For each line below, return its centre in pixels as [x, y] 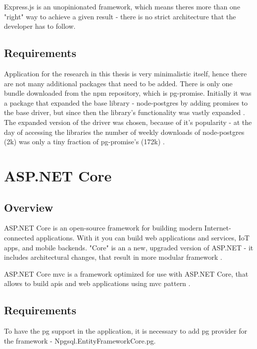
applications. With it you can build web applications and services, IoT [143, 237]
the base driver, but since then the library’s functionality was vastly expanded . [125, 112]
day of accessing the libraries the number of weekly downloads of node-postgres [124, 132]
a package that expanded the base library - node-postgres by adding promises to [126, 102]
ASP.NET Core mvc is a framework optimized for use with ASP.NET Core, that [126, 273]
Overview [29, 207]
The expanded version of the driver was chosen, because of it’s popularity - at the [128, 122]
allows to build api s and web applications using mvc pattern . [97, 283]
